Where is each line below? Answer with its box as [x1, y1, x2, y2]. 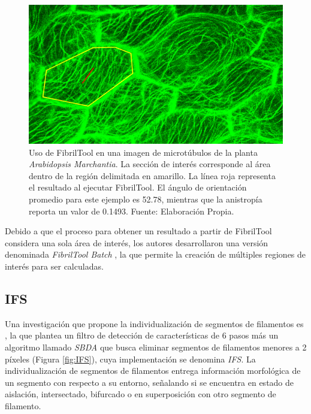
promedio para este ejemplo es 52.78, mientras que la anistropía [29, 192, 262, 205]
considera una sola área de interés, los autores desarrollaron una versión [5, 236, 268, 249]
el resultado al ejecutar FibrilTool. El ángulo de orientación [29, 181, 247, 194]
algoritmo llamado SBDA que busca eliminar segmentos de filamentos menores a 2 [5, 340, 307, 353]
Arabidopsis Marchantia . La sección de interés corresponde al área [29, 158, 271, 170]
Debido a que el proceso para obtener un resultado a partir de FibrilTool [5, 225, 272, 237]
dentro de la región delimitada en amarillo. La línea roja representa [29, 169, 276, 182]
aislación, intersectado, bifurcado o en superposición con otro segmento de [5, 388, 276, 400]
